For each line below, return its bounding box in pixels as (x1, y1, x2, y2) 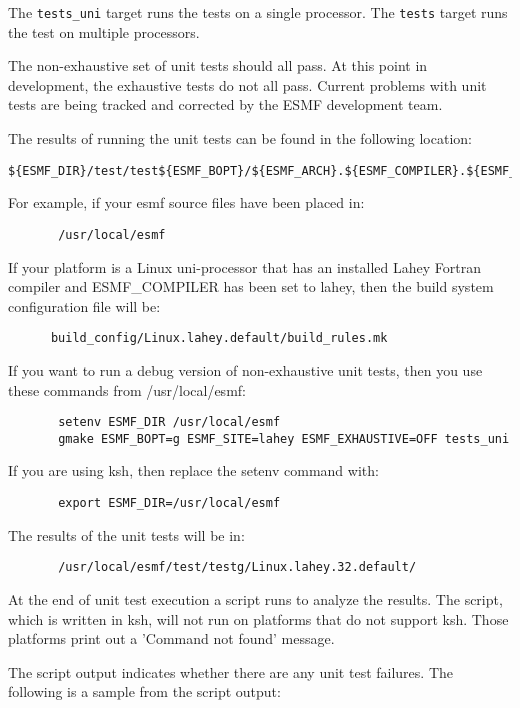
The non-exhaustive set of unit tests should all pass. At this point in (8, 55, 428, 76)
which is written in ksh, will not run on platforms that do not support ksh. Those (8, 608, 509, 629)
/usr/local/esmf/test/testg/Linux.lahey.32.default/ (58, 560, 417, 575)
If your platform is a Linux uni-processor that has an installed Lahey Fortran (8, 256, 481, 277)
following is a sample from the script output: (8, 681, 281, 702)
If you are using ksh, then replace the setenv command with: (8, 460, 379, 481)
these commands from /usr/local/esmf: (8, 379, 246, 400)
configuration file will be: (8, 295, 161, 316)
